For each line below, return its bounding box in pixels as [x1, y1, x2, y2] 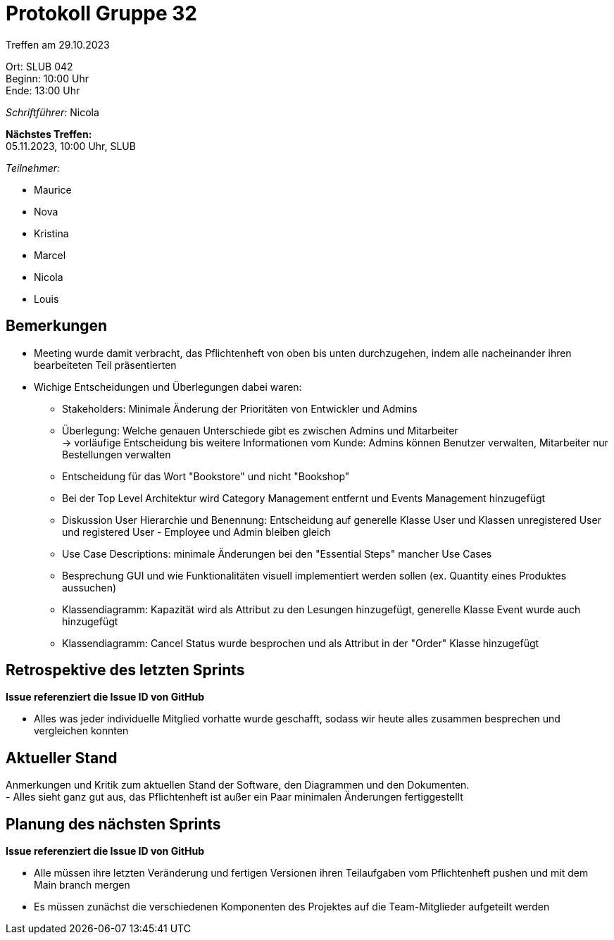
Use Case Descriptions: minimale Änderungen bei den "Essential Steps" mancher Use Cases [62, 547, 492, 560]
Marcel [34, 249, 66, 261]
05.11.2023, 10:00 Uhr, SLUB [6, 139, 136, 152]
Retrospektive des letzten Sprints [6, 661, 245, 679]
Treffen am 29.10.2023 [6, 38, 110, 51]
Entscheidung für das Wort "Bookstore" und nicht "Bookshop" [62, 470, 350, 482]
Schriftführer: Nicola [6, 106, 99, 118]
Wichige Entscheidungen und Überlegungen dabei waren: [34, 380, 302, 393]
